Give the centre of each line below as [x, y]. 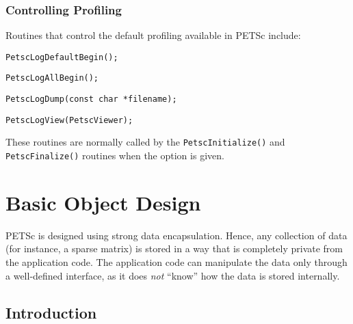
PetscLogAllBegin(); [52, 78]
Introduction [51, 312]
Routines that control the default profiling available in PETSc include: [153, 35]
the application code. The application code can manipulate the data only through [176, 262]
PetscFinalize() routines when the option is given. [115, 156]
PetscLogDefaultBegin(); [62, 57]
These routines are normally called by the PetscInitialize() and [145, 142]
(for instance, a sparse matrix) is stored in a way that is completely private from [174, 248]
